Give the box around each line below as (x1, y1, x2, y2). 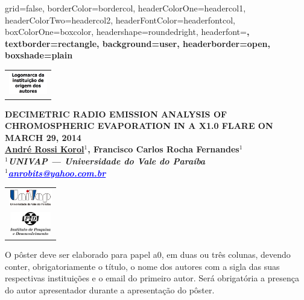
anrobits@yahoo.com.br (8, 166, 106, 179)
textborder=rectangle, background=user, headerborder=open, (5, 37, 270, 49)
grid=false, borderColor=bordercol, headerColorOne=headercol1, (5, 2, 246, 14)
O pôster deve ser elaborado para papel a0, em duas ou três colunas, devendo (5, 248, 291, 260)
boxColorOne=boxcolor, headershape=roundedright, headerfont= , (5, 25, 250, 38)
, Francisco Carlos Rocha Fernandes (87, 143, 239, 155)
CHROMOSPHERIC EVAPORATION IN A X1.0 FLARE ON (5, 119, 273, 132)
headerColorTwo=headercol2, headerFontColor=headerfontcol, (5, 13, 235, 26)
